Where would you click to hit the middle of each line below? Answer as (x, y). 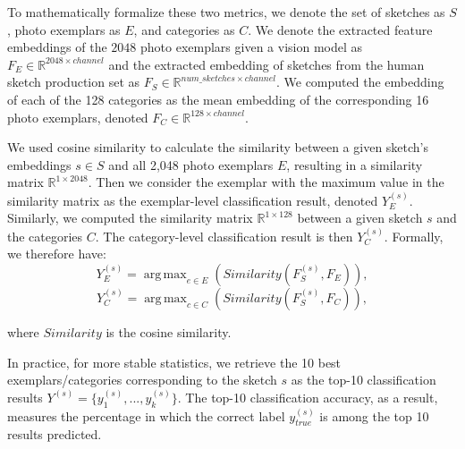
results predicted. (55, 434)
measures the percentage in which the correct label (146, 415)
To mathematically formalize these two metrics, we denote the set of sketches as (226, 12)
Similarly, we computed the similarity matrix (130, 218)
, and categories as (184, 29)
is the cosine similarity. (169, 331)
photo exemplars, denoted (78, 117)
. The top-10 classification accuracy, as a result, (308, 397)
